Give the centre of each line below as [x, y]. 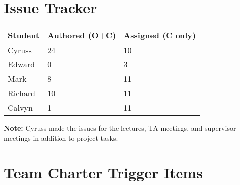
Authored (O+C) [82, 35]
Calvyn [20, 108]
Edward [22, 64]
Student [24, 35]
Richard [22, 93]
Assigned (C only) [160, 35]
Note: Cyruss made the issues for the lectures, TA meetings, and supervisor [120, 128]
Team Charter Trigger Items [103, 172]
